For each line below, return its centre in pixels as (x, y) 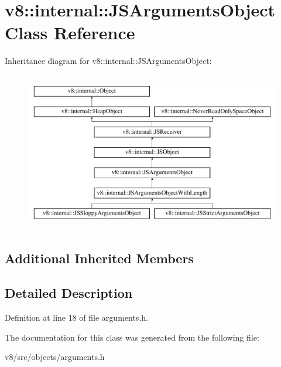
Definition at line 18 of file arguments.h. (76, 317)
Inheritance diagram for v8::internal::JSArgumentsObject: (108, 61)
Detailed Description (69, 293)
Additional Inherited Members (99, 258)
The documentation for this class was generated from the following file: (132, 337)
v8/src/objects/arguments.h (55, 357)
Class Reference (70, 33)
